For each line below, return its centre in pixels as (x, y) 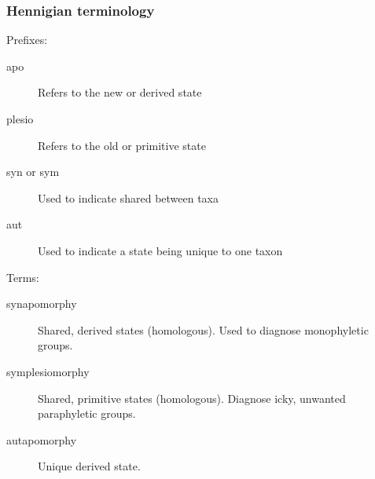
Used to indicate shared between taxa (129, 197)
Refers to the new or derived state (120, 92)
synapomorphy (42, 303)
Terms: (23, 277)
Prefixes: (27, 40)
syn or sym (33, 172)
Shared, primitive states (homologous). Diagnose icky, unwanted (192, 398)
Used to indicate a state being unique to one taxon (160, 250)
